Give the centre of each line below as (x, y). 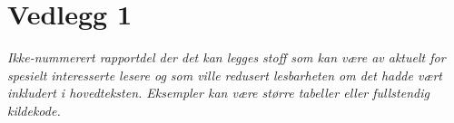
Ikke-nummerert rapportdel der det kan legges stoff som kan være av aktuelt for (227, 57)
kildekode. (34, 110)
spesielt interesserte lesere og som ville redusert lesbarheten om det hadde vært (225, 75)
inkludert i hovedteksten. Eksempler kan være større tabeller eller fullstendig (218, 93)
